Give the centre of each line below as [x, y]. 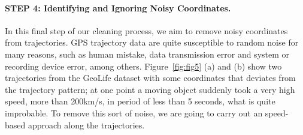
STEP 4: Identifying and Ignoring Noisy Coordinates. [118, 7]
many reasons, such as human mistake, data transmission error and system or [147, 54]
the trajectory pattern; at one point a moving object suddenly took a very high [150, 89]
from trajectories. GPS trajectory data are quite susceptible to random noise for [152, 42]
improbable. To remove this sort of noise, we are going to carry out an [134, 112]
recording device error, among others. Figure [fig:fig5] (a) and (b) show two [143, 66]
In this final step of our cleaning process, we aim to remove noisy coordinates [146, 30]
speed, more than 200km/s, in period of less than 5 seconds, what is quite [140, 101]
